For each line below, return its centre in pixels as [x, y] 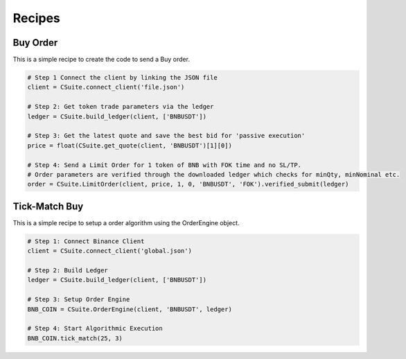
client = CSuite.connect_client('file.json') [106, 87]
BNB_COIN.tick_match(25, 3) [75, 338]
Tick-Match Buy [48, 206]
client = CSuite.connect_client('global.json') [109, 251]
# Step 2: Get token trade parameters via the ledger [121, 107]
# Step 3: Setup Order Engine [79, 299]
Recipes [36, 18]
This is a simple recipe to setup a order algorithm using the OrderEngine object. [126, 222]
